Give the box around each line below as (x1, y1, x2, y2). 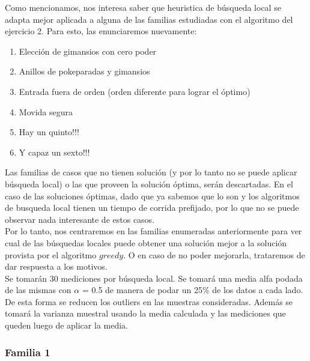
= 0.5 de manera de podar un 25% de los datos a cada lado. (82, 284, 303, 296)
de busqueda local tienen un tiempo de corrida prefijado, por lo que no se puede (5, 201, 299, 214)
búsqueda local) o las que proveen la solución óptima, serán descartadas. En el (5, 177, 293, 190)
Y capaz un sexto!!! (19, 145, 90, 158)
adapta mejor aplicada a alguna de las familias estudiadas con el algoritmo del (5, 13, 293, 25)
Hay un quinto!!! (19, 126, 79, 138)
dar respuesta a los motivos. (5, 260, 108, 273)
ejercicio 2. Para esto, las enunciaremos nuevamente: (5, 25, 197, 37)
